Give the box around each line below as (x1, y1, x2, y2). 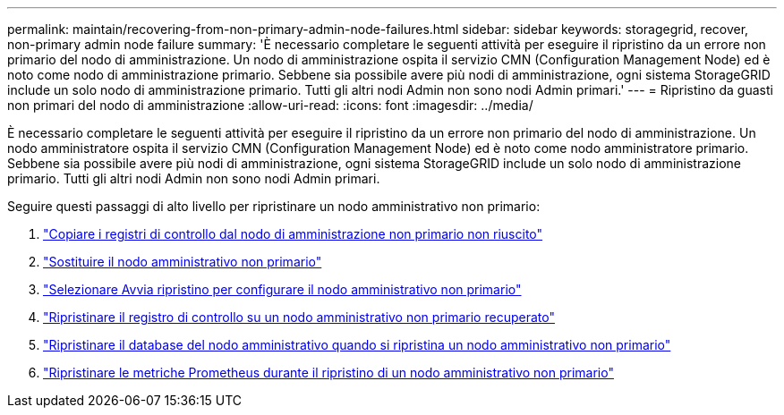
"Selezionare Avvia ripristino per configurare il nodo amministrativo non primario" (43, 282, 522, 297)
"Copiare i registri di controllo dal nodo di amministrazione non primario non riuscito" (43, 226, 543, 241)
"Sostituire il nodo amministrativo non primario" (43, 254, 322, 269)
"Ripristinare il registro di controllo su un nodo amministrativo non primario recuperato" (43, 309, 555, 325)
